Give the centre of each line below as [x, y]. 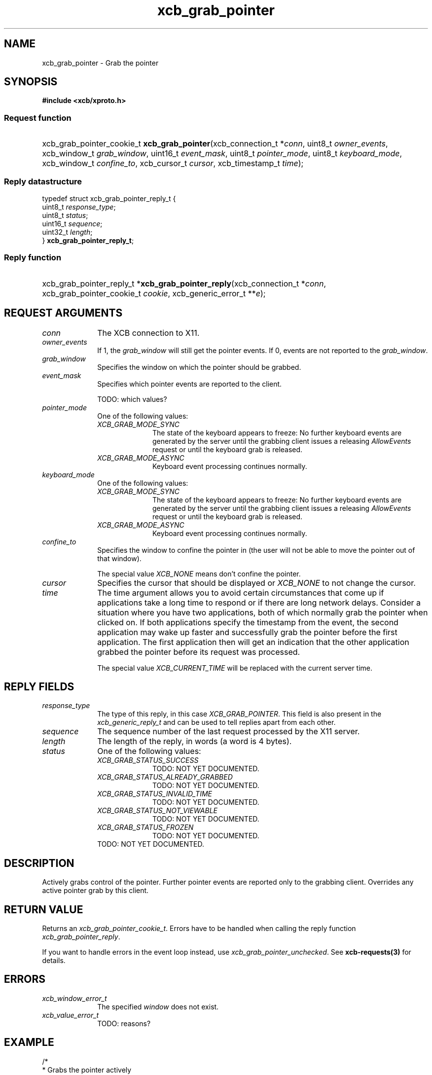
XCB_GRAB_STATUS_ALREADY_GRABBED [165, 777]
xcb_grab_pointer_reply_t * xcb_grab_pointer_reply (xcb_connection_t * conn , [184, 283]
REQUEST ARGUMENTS [63, 313]
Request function [38, 118]
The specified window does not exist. [158, 1006]
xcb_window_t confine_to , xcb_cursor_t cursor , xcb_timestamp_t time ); [173, 163]
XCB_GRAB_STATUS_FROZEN [145, 827]
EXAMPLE [29, 1042]
